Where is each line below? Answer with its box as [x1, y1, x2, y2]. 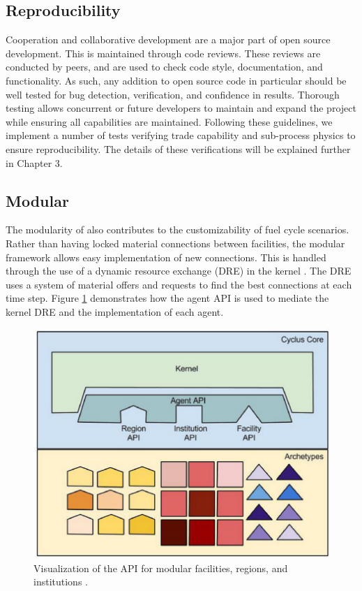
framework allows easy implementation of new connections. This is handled [6, 249, 326, 264]
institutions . [33, 574, 88, 589]
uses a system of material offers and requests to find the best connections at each [6, 277, 352, 291]
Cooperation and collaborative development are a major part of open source [6, 32, 331, 47]
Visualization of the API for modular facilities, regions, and [33, 560, 288, 575]
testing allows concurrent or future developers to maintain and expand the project [6, 101, 356, 115]
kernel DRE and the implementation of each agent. [6, 304, 224, 319]
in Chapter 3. [6, 155, 63, 170]
